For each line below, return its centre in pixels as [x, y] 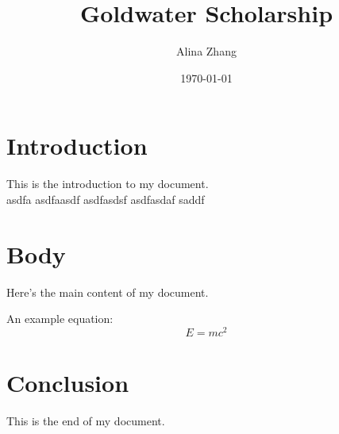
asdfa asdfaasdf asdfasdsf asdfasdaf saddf [106, 199]
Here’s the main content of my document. [108, 292]
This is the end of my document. [86, 420]
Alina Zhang [206, 51]
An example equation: [60, 319]
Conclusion [68, 383]
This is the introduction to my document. [108, 184]
